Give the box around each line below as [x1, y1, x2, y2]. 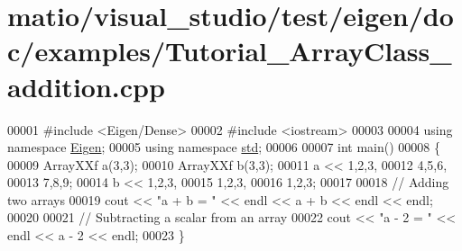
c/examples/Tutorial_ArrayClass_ [7, 32, 452, 69]
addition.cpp [7, 67, 165, 104]
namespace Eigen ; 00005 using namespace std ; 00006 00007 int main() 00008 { [7, 138, 441, 157]
